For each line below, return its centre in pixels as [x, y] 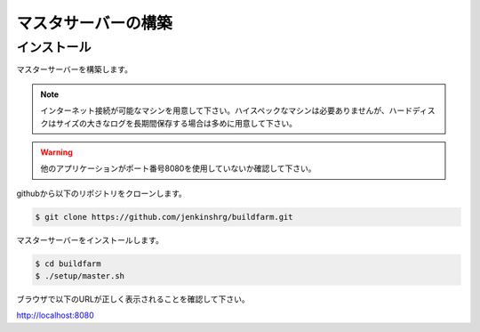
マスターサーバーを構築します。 [75, 69]
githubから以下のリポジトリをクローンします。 [101, 193]
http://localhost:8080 [55, 315]
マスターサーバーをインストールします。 [90, 239]
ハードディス [412, 110]
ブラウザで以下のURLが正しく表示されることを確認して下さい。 [133, 299]
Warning [56, 152]
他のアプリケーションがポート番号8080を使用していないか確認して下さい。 [178, 168]
